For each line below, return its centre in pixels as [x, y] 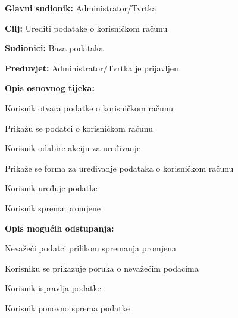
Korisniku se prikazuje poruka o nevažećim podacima [102, 268]
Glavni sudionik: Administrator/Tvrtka [81, 8]
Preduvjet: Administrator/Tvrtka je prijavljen [92, 68]
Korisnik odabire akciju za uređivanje [73, 148]
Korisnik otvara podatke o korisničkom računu [89, 107]
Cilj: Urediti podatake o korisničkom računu [86, 28]
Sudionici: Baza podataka [54, 48]
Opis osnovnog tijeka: [50, 88]
